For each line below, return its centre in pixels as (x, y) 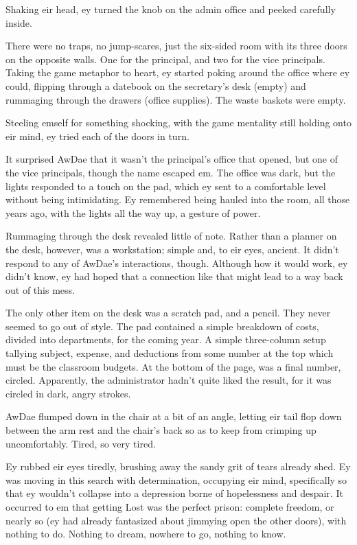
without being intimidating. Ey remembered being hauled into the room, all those (178, 199)
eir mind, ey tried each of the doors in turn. (97, 136)
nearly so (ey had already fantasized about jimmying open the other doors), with (176, 520)
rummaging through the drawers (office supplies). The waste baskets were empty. (176, 99)
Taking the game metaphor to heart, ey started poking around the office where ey (178, 72)
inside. (19, 22)
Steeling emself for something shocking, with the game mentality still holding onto (178, 123)
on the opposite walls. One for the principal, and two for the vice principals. (165, 59)
